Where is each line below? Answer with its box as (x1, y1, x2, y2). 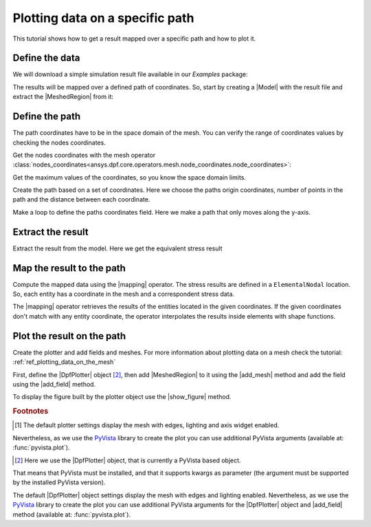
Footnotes (12, 407, 49, 416)
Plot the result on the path (12, 330, 126, 342)
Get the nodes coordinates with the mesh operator (12, 151, 156, 159)
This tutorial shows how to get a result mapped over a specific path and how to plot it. (12, 34, 256, 43)
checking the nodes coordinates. (12, 138, 106, 147)
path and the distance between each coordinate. (12, 195, 150, 204)
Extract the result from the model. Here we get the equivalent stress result (12, 244, 223, 252)
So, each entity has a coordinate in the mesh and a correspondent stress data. (12, 290, 235, 299)
